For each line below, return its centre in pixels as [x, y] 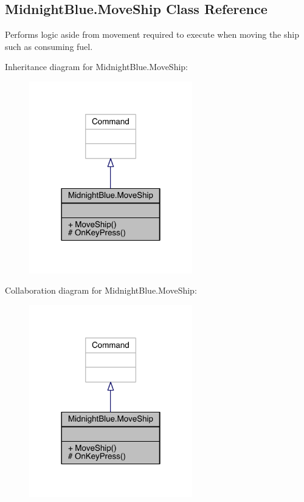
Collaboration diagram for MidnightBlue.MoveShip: [101, 290]
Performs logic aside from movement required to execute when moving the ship [152, 34]
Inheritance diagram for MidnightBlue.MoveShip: [96, 67]
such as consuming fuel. [49, 46]
